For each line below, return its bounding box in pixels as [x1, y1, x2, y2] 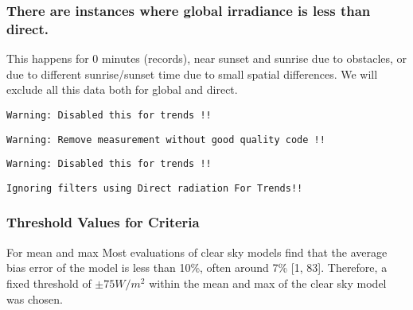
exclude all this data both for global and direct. [6, 81, 238, 98]
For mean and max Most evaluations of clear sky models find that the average [6, 243, 388, 260]
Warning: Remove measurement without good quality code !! [6, 134, 325, 145]
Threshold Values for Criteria [6, 212, 200, 232]
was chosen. [6, 290, 63, 307]
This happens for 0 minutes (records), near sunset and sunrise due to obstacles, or [6, 50, 407, 67]
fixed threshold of [6, 274, 92, 291]
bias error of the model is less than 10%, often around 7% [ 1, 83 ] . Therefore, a [6, 259, 388, 276]
